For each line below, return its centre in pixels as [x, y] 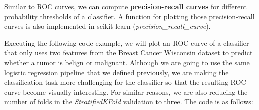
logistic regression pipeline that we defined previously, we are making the [116, 72]
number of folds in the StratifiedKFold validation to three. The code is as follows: [129, 102]
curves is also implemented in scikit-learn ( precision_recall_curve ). [107, 26]
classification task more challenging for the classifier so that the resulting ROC [125, 82]
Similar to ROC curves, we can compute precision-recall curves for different [126, 6]
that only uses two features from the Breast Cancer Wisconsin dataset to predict [128, 53]
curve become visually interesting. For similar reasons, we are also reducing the [126, 92]
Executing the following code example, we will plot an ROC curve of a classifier [127, 43]
